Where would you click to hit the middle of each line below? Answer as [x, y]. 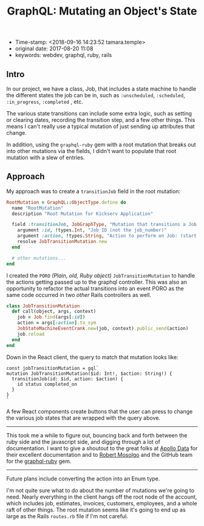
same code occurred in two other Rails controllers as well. [79, 295]
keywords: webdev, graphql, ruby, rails [63, 55]
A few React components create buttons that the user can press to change [100, 411]
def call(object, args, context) [54, 312]
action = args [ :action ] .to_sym [57, 323]
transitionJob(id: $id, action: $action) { [67, 379]
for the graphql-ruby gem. [39, 461]
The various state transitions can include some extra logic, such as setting [99, 113]
